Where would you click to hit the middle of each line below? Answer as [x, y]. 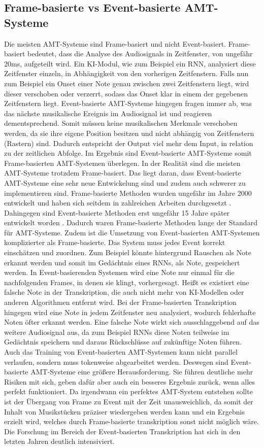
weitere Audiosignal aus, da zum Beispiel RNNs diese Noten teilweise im [117, 332]
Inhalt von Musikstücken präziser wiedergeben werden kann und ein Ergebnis [125, 411]
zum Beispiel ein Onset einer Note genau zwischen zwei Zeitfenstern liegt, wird [127, 83]
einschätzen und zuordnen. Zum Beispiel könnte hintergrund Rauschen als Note [128, 252]
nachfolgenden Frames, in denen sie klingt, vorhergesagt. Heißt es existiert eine [127, 282]
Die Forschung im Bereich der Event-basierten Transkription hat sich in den [122, 431]
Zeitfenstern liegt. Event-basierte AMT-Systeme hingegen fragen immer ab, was [128, 103]
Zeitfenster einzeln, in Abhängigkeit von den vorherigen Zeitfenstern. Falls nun [126, 73]
